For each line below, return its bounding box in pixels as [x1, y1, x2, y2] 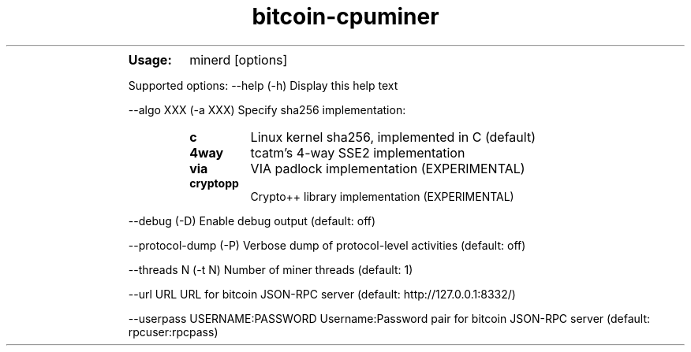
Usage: [128, 51, 172, 68]
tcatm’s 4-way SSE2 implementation [250, 144, 465, 161]
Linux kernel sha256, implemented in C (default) [250, 128, 536, 145]
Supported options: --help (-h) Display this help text [128, 78, 398, 92]
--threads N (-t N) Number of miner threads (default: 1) [128, 262, 413, 276]
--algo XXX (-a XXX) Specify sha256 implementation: [128, 102, 406, 117]
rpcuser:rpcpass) [128, 324, 219, 339]
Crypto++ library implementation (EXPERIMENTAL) [250, 189, 514, 203]
